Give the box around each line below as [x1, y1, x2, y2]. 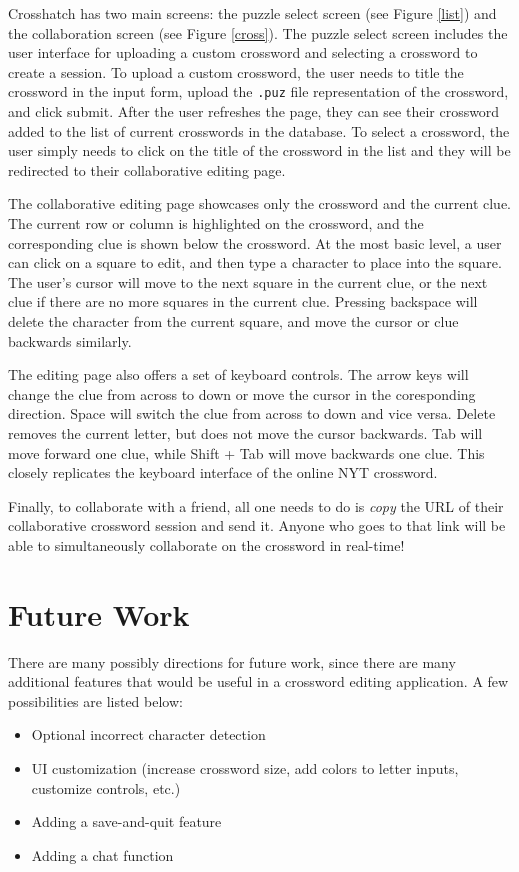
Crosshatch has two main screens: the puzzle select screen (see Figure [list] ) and [8, 3, 497, 23]
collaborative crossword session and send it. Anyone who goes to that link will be [8, 515, 506, 536]
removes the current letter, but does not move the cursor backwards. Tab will [8, 422, 483, 443]
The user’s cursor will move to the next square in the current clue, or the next [8, 271, 488, 292]
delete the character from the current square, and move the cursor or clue [8, 310, 459, 331]
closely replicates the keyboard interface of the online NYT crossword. [8, 462, 438, 483]
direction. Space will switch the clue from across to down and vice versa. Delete [8, 403, 496, 424]
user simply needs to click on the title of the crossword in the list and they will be [8, 140, 511, 161]
